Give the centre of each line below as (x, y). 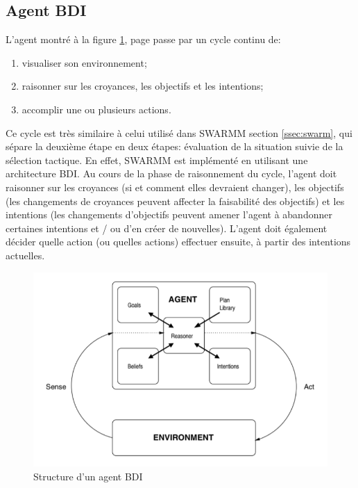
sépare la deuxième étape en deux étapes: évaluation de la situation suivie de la (174, 146)
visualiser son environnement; (84, 62)
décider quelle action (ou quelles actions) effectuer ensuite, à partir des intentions (178, 242)
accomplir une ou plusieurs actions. (96, 109)
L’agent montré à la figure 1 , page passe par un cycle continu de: (143, 39)
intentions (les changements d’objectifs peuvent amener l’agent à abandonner (169, 214)
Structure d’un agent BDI (88, 476)
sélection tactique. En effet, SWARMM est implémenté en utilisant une (157, 160)
